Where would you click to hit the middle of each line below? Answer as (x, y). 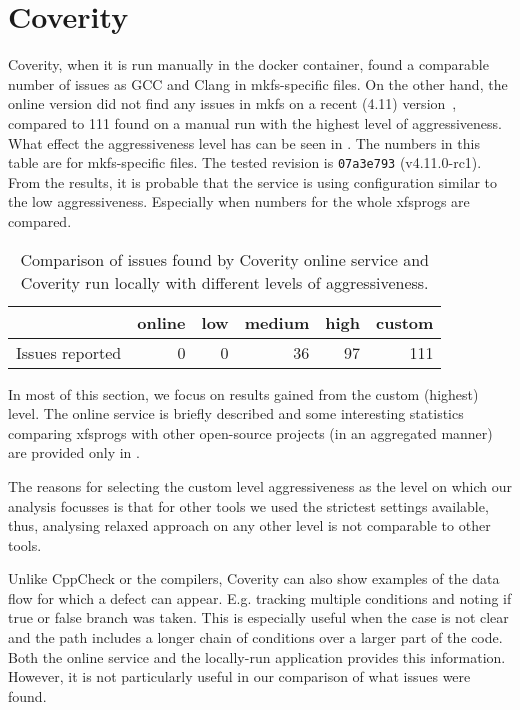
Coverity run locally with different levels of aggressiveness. (224, 282)
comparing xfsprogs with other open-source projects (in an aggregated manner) (250, 432)
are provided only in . (74, 452)
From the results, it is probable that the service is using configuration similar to (253, 181)
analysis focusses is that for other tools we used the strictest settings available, (248, 505)
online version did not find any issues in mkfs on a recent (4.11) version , (232, 103)
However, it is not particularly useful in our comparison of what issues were (239, 676)
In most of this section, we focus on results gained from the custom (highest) (243, 393)
